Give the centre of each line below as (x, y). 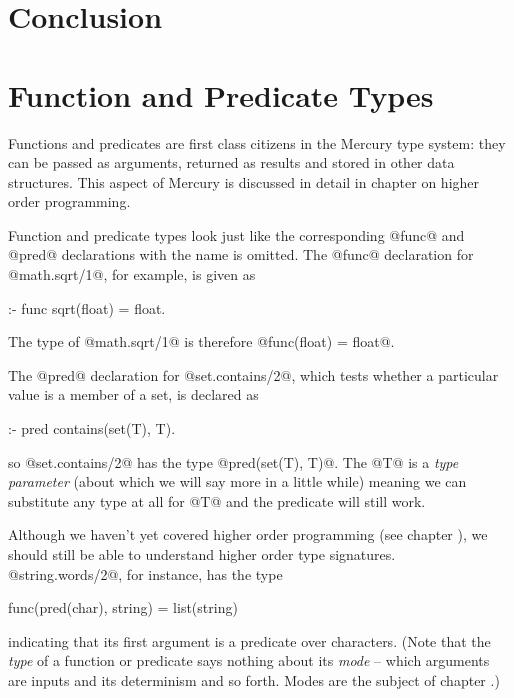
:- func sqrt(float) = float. (87, 307)
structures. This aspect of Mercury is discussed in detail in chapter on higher (244, 181)
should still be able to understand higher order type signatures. (202, 554)
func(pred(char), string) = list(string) (123, 607)
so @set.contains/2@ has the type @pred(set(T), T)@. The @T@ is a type (233, 461)
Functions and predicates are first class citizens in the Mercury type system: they (257, 142)
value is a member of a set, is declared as (133, 394)
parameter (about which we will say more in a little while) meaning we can (237, 481)
